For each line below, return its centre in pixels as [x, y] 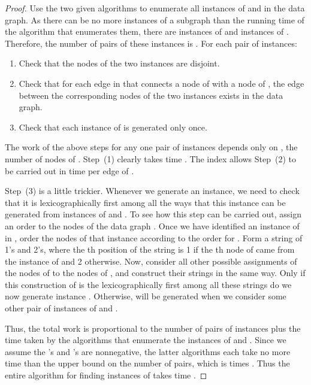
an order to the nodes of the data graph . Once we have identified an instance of [152, 225]
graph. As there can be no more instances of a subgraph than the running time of [155, 19]
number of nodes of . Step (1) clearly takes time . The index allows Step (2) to [151, 158]
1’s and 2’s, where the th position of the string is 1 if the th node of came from [150, 249]
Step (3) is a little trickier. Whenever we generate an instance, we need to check [152, 191]
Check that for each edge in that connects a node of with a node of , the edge [161, 83]
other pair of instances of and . [61, 308]
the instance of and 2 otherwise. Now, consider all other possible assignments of [151, 261]
